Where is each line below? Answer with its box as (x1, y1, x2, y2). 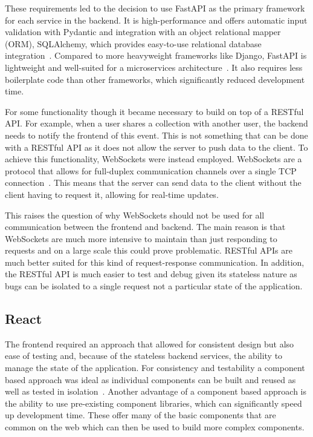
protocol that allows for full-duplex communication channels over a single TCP (5, 164, 297, 177)
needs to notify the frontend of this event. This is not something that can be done (5, 128, 308, 141)
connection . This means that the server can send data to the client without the (5, 176, 302, 189)
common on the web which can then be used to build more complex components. (5, 421, 305, 433)
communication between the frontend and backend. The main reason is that (5, 220, 286, 233)
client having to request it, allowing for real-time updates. (5, 188, 219, 200)
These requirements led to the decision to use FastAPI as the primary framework (5, 2, 305, 14)
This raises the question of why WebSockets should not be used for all (5, 208, 265, 221)
